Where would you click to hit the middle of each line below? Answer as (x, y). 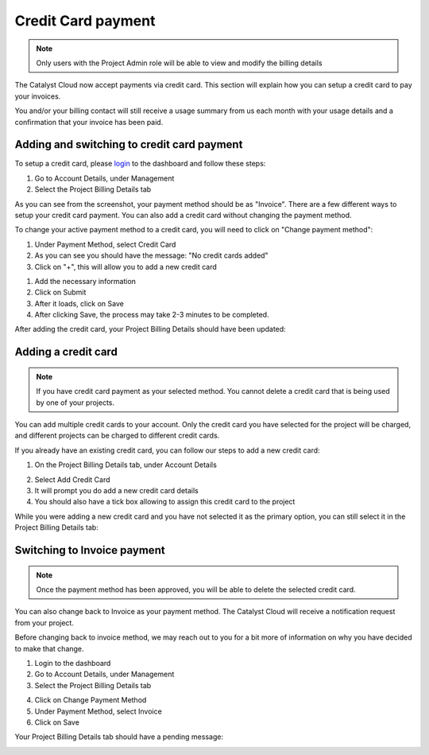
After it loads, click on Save (79, 303)
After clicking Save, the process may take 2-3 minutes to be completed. (152, 315)
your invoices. (38, 96)
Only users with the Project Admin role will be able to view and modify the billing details (179, 63)
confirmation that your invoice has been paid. (89, 122)
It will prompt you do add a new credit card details (116, 491)
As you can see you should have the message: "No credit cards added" (152, 255)
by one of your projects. (75, 403)
